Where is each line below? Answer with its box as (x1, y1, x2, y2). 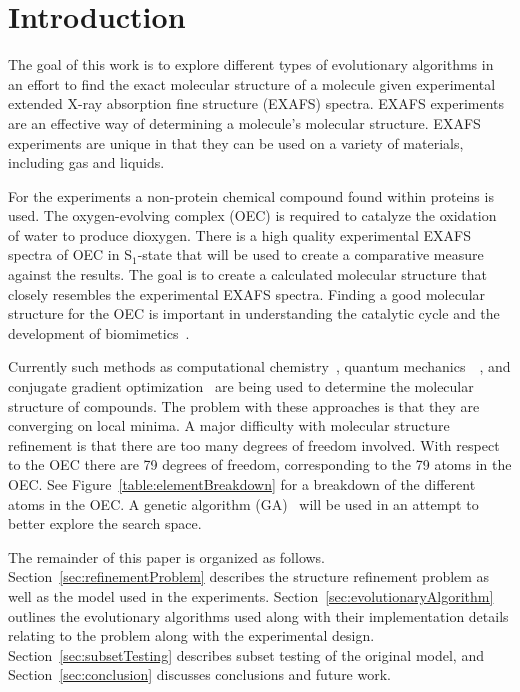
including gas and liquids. (8, 152, 165, 173)
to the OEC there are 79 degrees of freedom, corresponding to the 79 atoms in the (8, 454, 512, 475)
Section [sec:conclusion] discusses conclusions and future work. (8, 664, 391, 685)
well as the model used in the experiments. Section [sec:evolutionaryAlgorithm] (8, 585, 494, 606)
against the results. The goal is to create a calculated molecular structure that (8, 264, 487, 285)
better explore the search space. (8, 513, 202, 534)
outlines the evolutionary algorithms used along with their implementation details (8, 605, 509, 626)
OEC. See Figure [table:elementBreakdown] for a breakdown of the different (8, 474, 476, 494)
